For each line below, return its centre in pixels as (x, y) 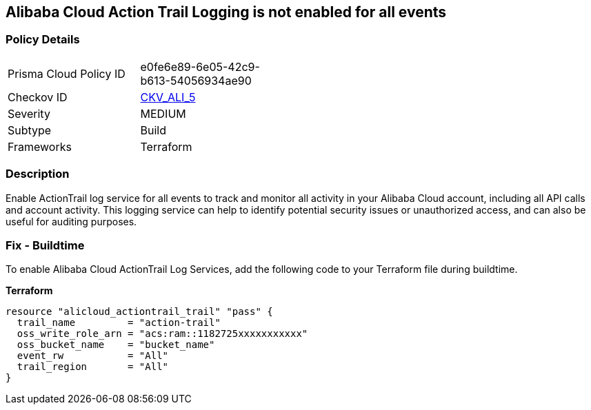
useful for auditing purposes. (71, 221)
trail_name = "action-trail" (119, 323)
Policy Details (43, 40)
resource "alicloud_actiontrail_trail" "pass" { (139, 312)
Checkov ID (38, 97)
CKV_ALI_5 (168, 97)
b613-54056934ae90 (196, 80)
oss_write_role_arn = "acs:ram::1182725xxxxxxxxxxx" (162, 334)
